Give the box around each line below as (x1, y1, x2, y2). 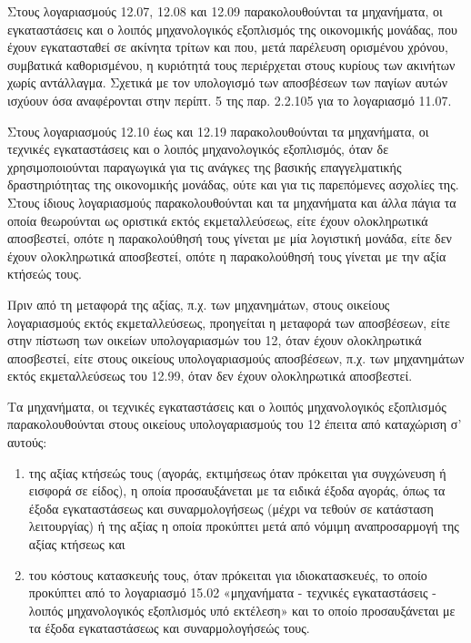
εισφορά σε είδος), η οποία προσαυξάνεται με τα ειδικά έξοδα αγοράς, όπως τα (28, 481, 446, 500)
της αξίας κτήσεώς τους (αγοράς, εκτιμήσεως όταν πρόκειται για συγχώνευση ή (28, 463, 446, 482)
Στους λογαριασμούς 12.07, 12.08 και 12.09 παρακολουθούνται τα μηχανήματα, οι (7, 2, 443, 20)
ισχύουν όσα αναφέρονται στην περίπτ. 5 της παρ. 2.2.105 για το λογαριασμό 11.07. (7, 90, 452, 109)
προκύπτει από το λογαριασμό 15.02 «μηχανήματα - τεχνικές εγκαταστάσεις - (28, 583, 436, 602)
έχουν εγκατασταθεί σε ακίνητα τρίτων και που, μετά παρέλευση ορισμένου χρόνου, (7, 37, 448, 56)
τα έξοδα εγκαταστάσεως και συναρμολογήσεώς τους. (28, 618, 310, 638)
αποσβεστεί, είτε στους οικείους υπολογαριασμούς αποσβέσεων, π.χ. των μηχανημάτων (7, 348, 465, 367)
